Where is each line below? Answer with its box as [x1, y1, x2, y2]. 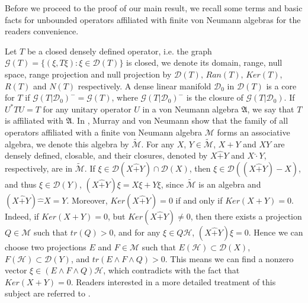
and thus [5, 178, 37, 190]
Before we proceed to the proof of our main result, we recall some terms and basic [5, 2, 303, 14]
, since [161, 178, 184, 190]
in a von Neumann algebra [142, 102, 239, 115]
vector [5, 264, 27, 276]
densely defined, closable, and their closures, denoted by [5, 149, 208, 162]
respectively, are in [5, 162, 73, 174]
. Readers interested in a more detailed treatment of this [70, 275, 276, 288]
